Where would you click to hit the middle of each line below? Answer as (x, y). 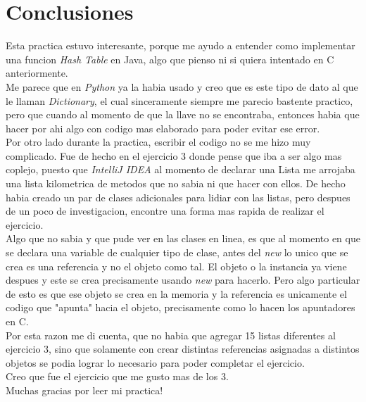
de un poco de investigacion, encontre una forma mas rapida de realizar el (165, 211)
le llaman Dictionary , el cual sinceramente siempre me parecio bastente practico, (179, 100)
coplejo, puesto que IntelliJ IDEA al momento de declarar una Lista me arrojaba (181, 169)
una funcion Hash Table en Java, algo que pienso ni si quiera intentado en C (170, 59)
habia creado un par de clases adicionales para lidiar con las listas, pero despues (178, 197)
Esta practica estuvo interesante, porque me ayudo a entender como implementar (181, 45)
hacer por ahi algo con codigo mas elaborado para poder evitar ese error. (163, 128)
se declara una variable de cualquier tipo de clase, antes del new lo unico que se (177, 252)
